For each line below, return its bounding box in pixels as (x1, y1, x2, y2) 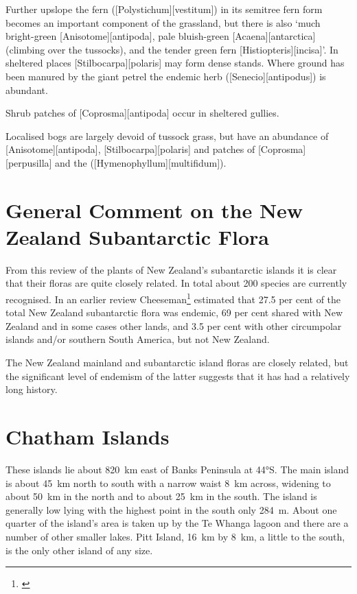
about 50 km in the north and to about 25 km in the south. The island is (5, 489, 317, 503)
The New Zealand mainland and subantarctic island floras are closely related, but (5, 355, 349, 370)
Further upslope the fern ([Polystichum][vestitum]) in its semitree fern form (5, 2, 323, 16)
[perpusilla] (5, 155, 52, 169)
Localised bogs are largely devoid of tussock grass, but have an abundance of (5, 128, 329, 143)
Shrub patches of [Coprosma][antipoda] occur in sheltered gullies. (5, 106, 279, 120)
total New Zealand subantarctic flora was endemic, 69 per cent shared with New (5, 305, 343, 320)
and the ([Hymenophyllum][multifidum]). (55, 155, 227, 169)
